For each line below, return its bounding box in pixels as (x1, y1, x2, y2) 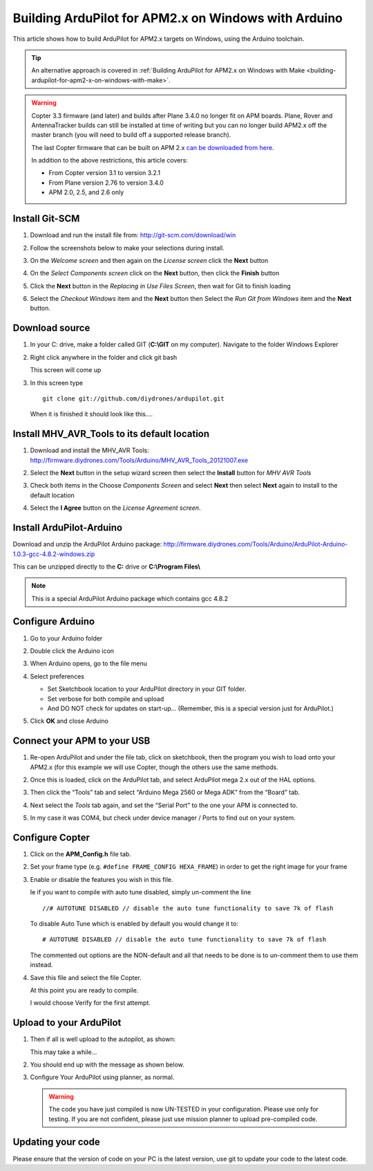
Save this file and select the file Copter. (30, 973, 142, 981)
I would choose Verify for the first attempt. (30, 999, 151, 1007)
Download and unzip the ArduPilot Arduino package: (12, 540, 162, 548)
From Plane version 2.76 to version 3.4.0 (48, 178, 164, 187)
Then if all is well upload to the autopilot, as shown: (30, 1035, 176, 1044)
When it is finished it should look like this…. (30, 410, 153, 418)
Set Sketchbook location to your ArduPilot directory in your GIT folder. (47, 685, 247, 693)
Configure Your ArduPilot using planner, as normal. (30, 1073, 175, 1082)
